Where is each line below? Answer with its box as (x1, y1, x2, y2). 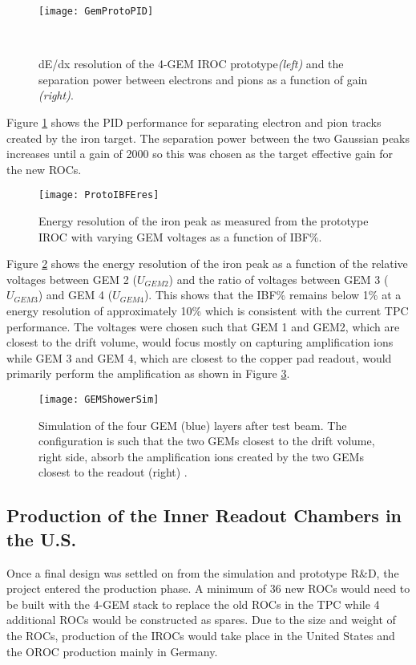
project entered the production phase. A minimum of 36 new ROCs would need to (6, 580, 410, 597)
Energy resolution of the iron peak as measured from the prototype (38, 213, 369, 229)
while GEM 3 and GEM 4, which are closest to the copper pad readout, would (6, 349, 392, 366)
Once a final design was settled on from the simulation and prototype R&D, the (6, 564, 399, 581)
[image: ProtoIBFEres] (38, 189, 160, 201)
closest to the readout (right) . (38, 464, 188, 481)
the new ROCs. (6, 160, 82, 177)
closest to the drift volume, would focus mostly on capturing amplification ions (6, 334, 394, 351)
